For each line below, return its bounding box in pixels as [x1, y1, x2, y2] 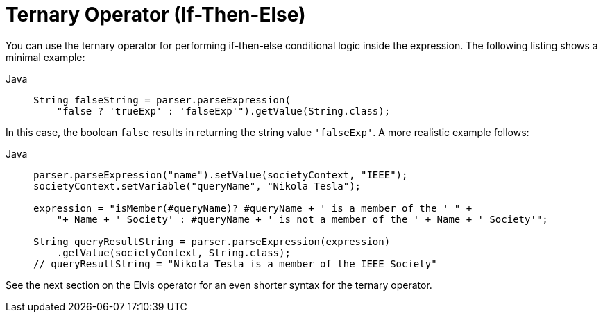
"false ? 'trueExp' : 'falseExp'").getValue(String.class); [56, 105, 391, 117]
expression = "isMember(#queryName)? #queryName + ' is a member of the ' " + [33, 202, 473, 214]
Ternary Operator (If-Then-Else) [6, 3, 306, 26]
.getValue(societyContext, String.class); [56, 246, 291, 258]
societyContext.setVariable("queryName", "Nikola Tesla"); [33, 180, 362, 192]
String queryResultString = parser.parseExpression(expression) [33, 235, 391, 247]
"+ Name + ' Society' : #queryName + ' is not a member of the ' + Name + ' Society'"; [56, 213, 548, 225]
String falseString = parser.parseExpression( [33, 94, 291, 106]
